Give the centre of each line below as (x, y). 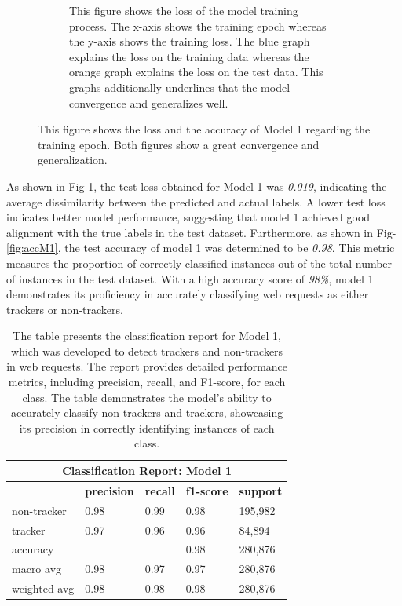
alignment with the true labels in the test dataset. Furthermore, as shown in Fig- (201, 232)
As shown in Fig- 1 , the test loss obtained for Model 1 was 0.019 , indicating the (197, 186)
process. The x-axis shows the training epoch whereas (198, 26)
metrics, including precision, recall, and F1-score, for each (147, 382)
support (261, 490)
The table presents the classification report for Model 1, (147, 336)
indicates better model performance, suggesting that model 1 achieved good (188, 217)
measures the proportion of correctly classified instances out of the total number (199, 263)
